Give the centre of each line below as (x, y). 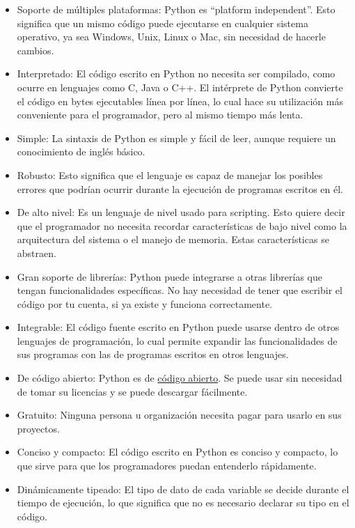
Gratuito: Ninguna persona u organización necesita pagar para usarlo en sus (179, 415)
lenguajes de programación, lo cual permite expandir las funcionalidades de (177, 340)
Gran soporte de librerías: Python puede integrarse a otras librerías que (169, 276)
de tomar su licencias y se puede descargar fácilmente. (132, 391)
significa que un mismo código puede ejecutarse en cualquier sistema (163, 23)
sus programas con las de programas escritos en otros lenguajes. (153, 354)
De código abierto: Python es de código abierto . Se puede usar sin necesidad (180, 378)
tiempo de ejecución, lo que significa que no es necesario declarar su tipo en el (183, 503)
